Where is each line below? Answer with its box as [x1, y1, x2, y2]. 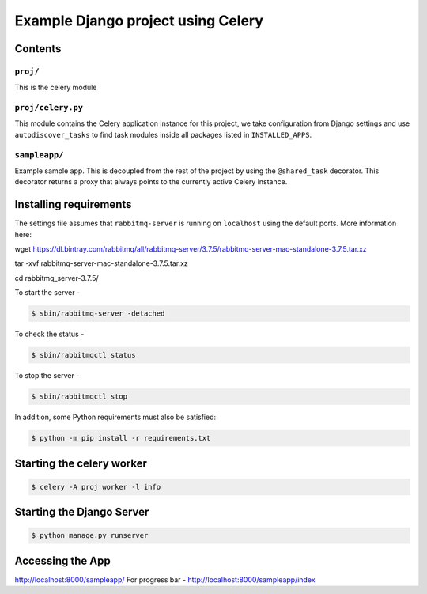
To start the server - [14, 288, 81, 297]
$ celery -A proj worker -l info [31, 482, 161, 491]
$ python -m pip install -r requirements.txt [31, 433, 211, 443]
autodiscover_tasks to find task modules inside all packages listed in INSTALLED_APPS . [14, 130, 312, 139]
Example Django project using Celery [14, 12, 264, 29]
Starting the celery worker [14, 456, 148, 470]
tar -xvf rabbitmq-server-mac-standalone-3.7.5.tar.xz [14, 259, 189, 268]
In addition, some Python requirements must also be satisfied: [14, 412, 217, 422]
